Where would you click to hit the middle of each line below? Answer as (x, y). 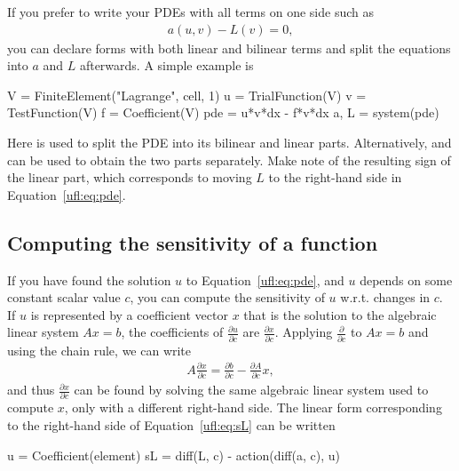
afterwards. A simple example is (166, 65)
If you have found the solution (89, 279)
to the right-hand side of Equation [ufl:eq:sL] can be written (171, 425)
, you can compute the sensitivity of (227, 297)
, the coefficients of (172, 332)
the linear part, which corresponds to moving (130, 177)
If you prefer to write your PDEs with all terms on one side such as (190, 12)
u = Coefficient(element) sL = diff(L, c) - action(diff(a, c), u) (174, 455)
